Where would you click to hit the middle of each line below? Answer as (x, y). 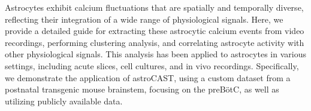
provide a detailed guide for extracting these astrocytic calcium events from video (155, 31)
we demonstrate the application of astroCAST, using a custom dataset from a (148, 77)
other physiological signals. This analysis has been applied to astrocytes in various (155, 54)
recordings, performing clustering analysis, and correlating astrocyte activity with (155, 42)
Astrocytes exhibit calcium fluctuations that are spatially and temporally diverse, (154, 7)
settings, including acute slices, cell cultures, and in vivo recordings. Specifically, (152, 65)
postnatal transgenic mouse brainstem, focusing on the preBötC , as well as (142, 89)
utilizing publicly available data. (64, 101)
